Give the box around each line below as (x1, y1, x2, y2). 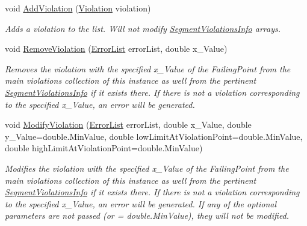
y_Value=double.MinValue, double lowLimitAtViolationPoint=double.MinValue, (5, 130, 303, 142)
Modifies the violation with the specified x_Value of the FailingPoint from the (5, 162, 289, 174)
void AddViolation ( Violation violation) (5, 2, 151, 14)
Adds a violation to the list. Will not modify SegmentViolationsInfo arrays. (5, 22, 281, 34)
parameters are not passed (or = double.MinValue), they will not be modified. (5, 209, 290, 222)
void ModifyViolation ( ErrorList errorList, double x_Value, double (5, 118, 252, 131)
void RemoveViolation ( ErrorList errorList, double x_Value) (5, 42, 228, 55)
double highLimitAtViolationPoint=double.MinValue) (5, 142, 203, 154)
